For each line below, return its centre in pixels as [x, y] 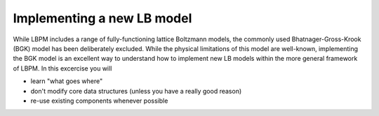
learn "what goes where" [67, 81]
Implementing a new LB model [102, 18]
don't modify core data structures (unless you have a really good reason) [136, 91]
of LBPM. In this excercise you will [62, 68]
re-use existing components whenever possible [99, 101]
